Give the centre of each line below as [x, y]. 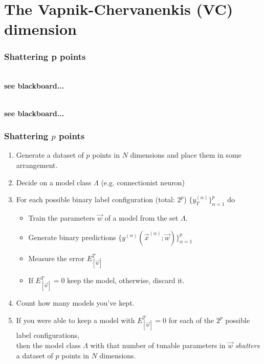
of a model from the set [141, 217]
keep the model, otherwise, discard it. [126, 280]
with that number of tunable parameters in [158, 345]
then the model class [48, 345]
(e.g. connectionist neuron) [143, 182]
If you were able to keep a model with [75, 320]
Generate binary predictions [72, 237]
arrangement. [37, 165]
